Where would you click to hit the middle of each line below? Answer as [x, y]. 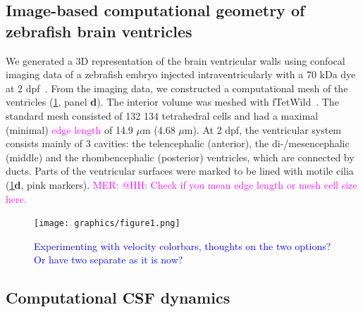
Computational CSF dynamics [118, 298]
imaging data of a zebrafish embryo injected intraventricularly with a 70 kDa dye [181, 74]
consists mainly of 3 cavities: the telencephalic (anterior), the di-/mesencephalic [178, 143]
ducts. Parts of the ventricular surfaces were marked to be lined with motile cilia [180, 171]
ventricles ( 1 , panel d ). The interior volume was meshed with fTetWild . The [172, 102]
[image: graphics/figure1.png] [107, 224]
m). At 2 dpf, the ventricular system [263, 129]
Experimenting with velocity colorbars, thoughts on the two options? [183, 245]
